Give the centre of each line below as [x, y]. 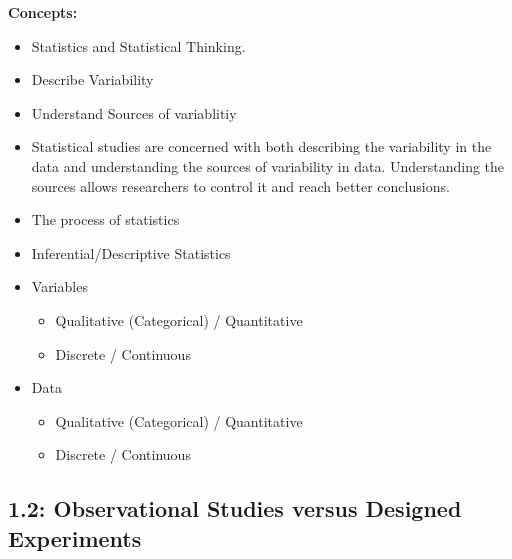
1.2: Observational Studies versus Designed [235, 508]
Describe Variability [92, 79]
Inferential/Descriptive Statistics [131, 252]
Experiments [75, 537]
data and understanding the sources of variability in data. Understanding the [268, 165]
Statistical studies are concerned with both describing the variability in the [261, 146]
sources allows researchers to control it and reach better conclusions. [240, 185]
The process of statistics [105, 219]
